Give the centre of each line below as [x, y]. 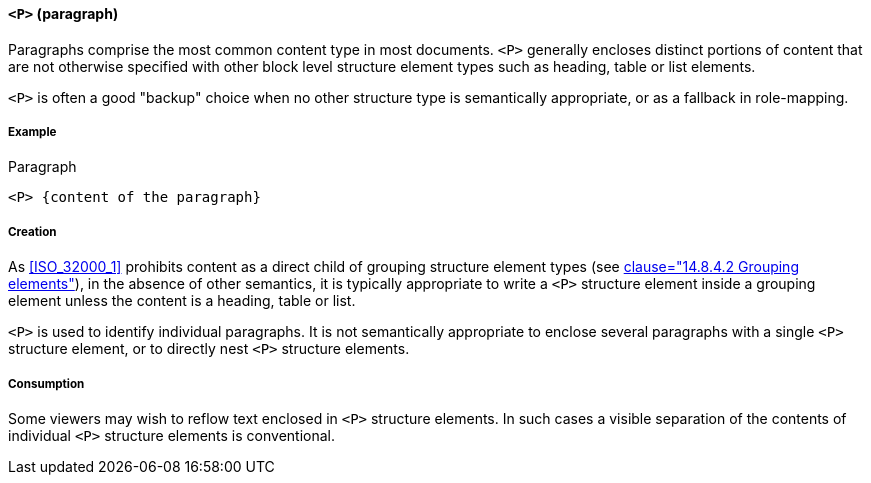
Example [32, 132]
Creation [32, 231]
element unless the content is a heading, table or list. [182, 301]
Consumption [46, 383]
